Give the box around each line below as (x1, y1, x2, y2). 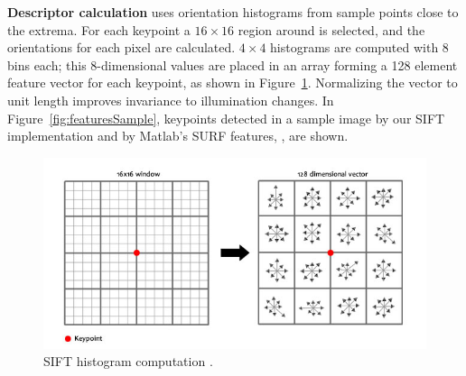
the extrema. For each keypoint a (7, 20, 191, 39)
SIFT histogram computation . (43, 352, 213, 371)
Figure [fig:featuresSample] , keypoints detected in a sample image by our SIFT (7, 108, 445, 127)
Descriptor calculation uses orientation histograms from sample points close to (7, 3, 459, 21)
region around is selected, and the (238, 20, 425, 39)
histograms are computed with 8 (270, 38, 449, 57)
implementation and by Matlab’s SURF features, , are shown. (7, 126, 349, 145)
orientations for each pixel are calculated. (7, 38, 236, 57)
